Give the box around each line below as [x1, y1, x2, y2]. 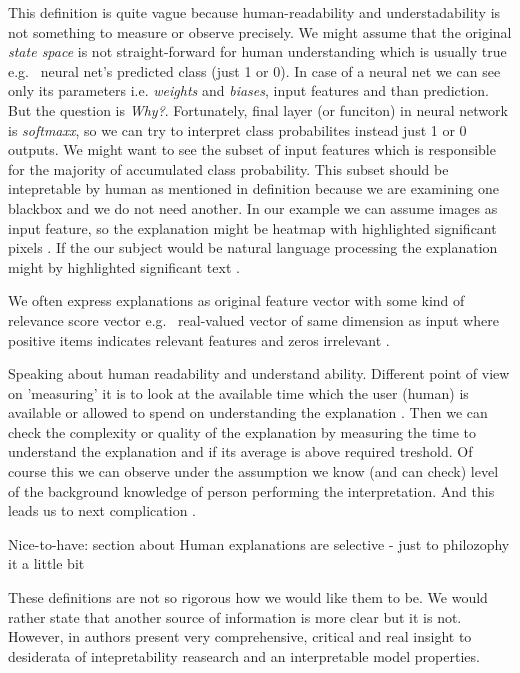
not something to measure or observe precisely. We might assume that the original [8, 21, 512, 42]
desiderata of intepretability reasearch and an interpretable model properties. [8, 645, 480, 666]
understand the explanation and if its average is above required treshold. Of [8, 441, 473, 462]
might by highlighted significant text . [8, 256, 240, 277]
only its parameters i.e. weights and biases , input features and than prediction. [8, 80, 489, 101]
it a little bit [8, 553, 85, 574]
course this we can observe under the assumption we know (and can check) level [8, 461, 499, 482]
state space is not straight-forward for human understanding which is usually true [8, 41, 507, 62]
